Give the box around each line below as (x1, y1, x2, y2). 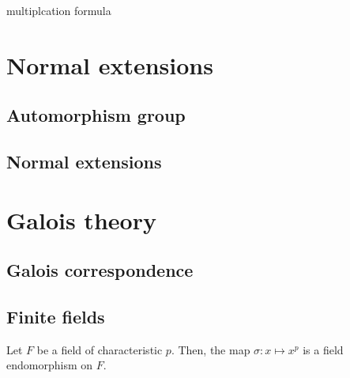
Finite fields (6, 304, 105, 329)
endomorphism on (6, 357, 93, 373)
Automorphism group (6, 103, 186, 127)
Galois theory (6, 203, 156, 236)
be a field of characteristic (36, 341, 163, 357)
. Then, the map (171, 341, 250, 357)
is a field (303, 341, 344, 357)
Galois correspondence (6, 258, 194, 282)
